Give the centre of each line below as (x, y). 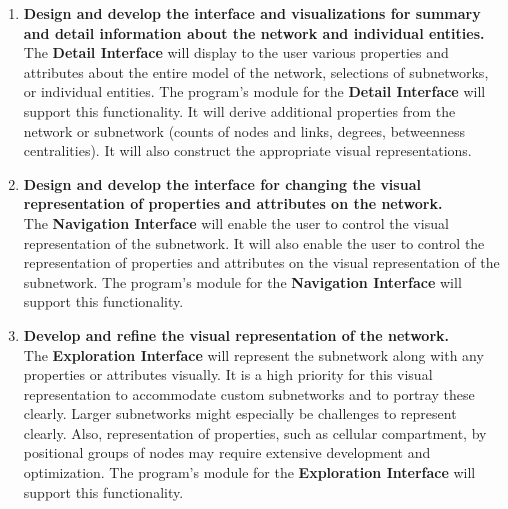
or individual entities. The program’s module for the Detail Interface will (254, 91)
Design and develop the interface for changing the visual (222, 183)
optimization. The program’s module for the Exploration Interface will (249, 472)
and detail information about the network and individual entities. (254, 32)
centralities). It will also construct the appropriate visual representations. (247, 150)
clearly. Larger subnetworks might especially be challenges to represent (240, 413)
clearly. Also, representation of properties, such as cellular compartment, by (255, 432)
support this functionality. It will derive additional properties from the (239, 110)
